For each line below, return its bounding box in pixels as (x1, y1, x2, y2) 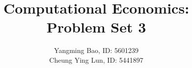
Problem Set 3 (46, 17, 146, 37)
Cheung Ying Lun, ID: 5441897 (49, 54, 143, 65)
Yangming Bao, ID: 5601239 (54, 45, 138, 55)
